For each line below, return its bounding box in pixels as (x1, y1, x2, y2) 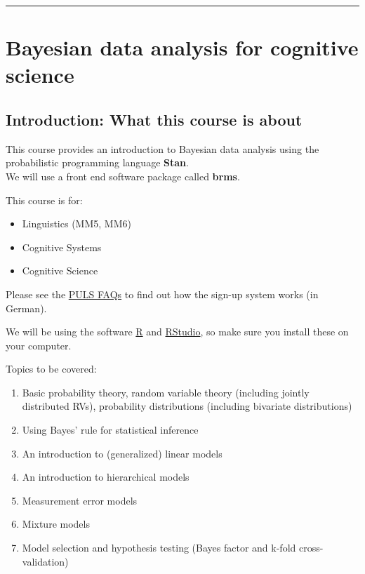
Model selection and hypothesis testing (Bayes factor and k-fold (22, 540, 296, 555)
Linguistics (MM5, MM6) (22, 216, 131, 231)
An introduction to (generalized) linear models (22, 446, 223, 460)
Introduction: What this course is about (6, 108, 303, 130)
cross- (298, 540, 324, 555)
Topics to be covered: (6, 361, 97, 376)
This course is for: (6, 192, 83, 207)
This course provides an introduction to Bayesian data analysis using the (6, 141, 319, 156)
